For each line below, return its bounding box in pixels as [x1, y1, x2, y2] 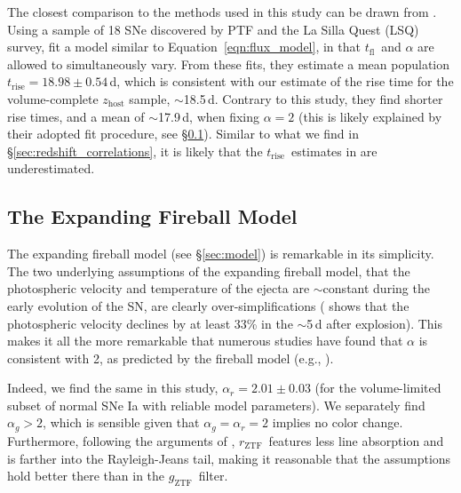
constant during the [322, 279, 430, 298]
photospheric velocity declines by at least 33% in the [7, 314, 293, 332]
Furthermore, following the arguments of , [7, 431, 235, 449]
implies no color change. [272, 413, 403, 432]
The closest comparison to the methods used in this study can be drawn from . [7, 3, 437, 20]
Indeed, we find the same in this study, [7, 378, 219, 397]
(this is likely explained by [298, 107, 442, 125]
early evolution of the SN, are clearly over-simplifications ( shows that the [7, 296, 409, 314]
